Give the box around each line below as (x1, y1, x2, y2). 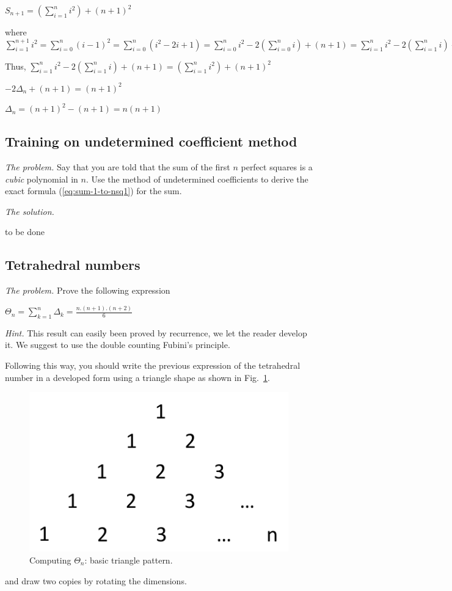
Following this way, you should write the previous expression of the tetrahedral (5, 359, 301, 372)
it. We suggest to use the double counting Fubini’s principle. (5, 338, 230, 351)
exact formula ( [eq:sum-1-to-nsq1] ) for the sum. (5, 184, 182, 197)
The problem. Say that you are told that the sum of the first (5, 160, 230, 173)
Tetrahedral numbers (5, 255, 140, 274)
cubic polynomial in (5, 172, 78, 185)
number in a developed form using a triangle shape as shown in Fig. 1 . (5, 371, 270, 383)
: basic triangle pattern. (84, 553, 173, 566)
